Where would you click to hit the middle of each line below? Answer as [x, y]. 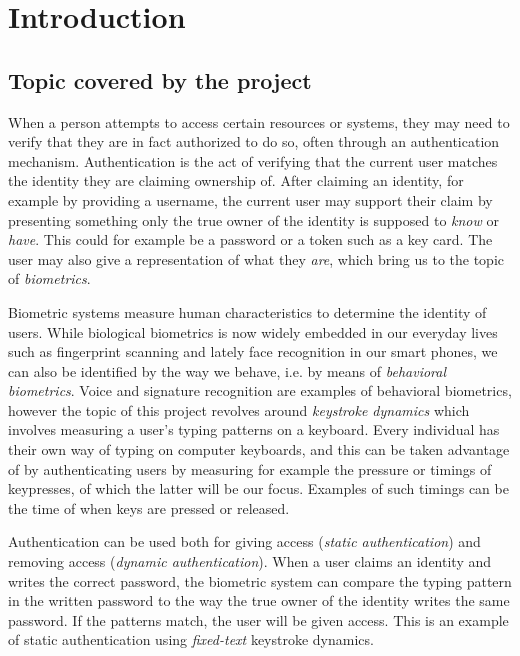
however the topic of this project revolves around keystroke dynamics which [239, 409]
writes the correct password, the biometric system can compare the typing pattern [260, 580]
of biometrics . [49, 278]
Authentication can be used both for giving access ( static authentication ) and [244, 541]
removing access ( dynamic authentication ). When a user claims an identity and [250, 561]
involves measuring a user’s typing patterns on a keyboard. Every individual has [254, 429]
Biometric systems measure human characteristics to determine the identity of [247, 311]
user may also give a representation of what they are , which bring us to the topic [256, 258]
